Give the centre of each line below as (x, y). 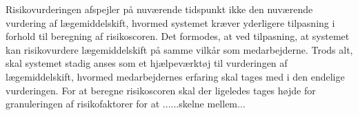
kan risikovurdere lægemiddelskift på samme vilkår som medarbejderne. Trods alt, (179, 49)
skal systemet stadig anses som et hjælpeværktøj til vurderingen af (147, 63)
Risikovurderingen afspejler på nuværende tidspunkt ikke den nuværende (159, 9)
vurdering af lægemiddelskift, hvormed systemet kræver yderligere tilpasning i (170, 22)
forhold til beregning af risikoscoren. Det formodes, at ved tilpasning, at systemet (178, 36)
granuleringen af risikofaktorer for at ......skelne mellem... (126, 104)
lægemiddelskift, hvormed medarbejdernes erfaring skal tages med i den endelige (175, 76)
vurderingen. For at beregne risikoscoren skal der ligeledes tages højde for (161, 90)
